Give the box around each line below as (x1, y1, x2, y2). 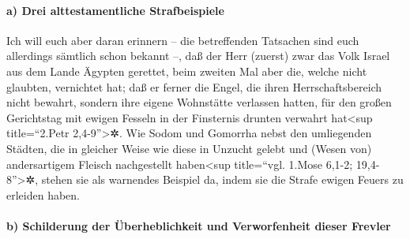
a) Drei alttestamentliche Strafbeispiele (6, 2, 224, 18)
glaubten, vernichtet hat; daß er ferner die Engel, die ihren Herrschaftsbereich (6, 78, 382, 95)
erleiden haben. (6, 186, 81, 203)
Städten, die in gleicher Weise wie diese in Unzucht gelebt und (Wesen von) (6, 140, 372, 156)
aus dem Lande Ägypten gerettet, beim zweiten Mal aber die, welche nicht (6, 62, 367, 79)
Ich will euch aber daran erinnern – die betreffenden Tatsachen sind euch (6, 32, 359, 48)
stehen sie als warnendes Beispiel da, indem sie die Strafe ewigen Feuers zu (41, 171, 404, 188)
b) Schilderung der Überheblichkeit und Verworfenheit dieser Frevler (6, 217, 391, 233)
